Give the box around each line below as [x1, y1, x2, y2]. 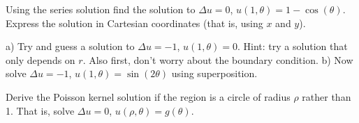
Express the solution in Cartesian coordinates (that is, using [6, 15, 263, 30]
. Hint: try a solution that [237, 39, 348, 54]
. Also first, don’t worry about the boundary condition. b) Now [82, 52, 353, 67]
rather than [302, 89, 351, 104]
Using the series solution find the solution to [6, 2, 196, 16]
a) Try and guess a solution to [6, 39, 135, 54]
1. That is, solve [6, 103, 75, 117]
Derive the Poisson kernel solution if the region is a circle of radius [6, 89, 291, 104]
